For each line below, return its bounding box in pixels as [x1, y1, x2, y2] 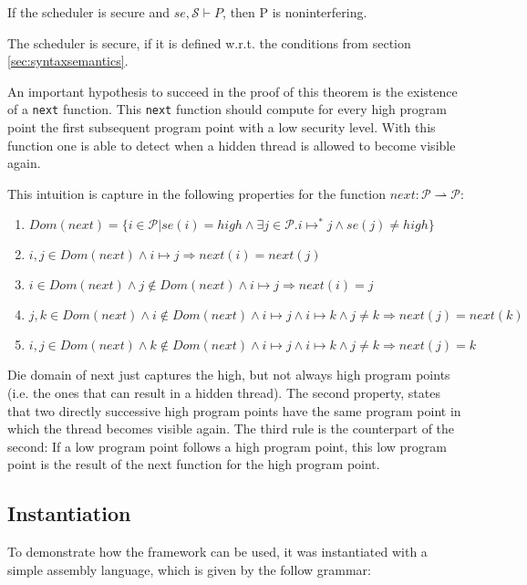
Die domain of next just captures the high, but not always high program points [7, 365, 450, 384]
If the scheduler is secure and [7, 3, 170, 21]
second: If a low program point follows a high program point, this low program [7, 436, 447, 455]
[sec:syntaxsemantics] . [7, 51, 129, 70]
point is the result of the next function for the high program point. [7, 454, 380, 474]
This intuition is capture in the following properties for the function [7, 183, 387, 203]
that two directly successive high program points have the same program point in [7, 401, 461, 420]
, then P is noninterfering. [222, 3, 367, 21]
